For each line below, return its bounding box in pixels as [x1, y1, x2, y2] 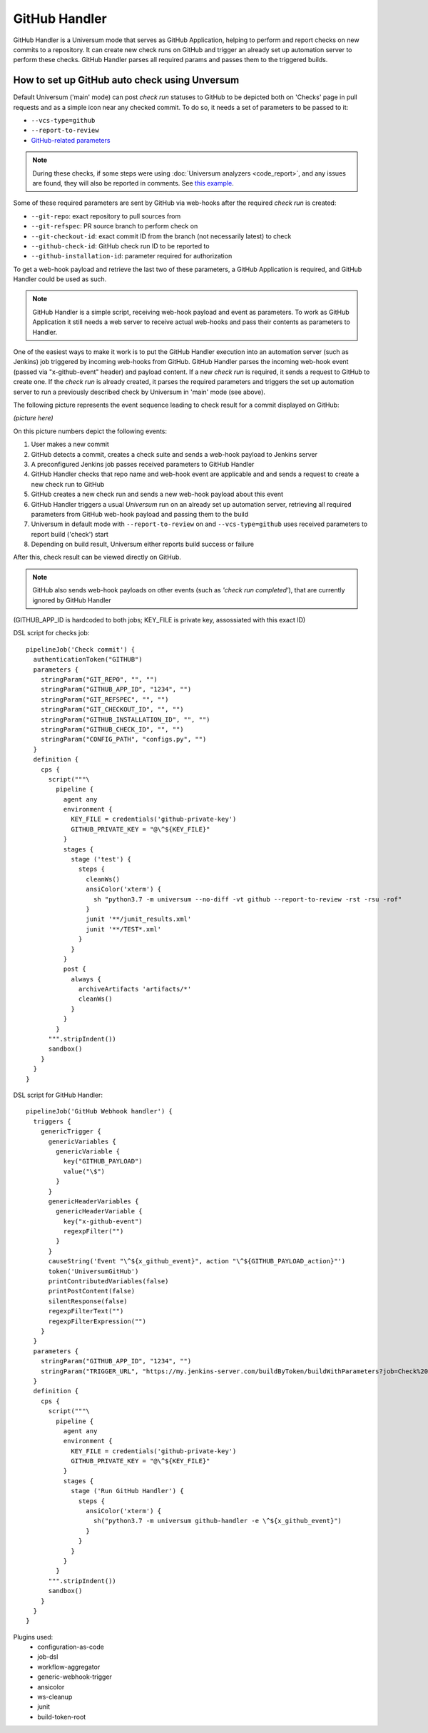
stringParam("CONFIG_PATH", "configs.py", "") [40, 735, 207, 744]
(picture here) [13, 414, 53, 423]
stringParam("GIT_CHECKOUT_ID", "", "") [40, 705, 185, 714]
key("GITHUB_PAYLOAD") [63, 1157, 143, 1166]
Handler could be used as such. [13, 275, 107, 283]
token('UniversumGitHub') [48, 1267, 139, 1275]
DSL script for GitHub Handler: [13, 1091, 103, 1099]
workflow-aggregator [37, 1662, 101, 1671]
